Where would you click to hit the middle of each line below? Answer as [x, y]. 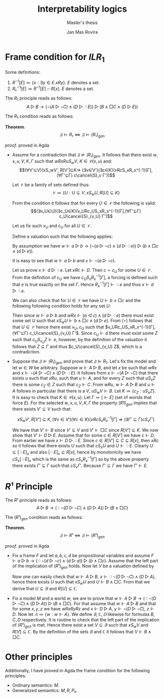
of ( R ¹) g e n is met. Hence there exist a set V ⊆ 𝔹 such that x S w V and [80, 625]
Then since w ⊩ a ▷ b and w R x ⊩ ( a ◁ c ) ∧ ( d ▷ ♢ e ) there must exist [83, 315]
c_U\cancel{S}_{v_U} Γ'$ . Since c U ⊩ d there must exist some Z [94, 334]
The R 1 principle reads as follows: [39, 99]
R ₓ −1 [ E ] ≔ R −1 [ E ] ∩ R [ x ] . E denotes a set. [53, 88]
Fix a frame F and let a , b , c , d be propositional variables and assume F [83, 556]
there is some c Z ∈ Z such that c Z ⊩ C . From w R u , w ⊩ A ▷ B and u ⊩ [84, 385]
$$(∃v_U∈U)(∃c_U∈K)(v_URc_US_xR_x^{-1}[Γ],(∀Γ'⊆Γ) [86, 211]
